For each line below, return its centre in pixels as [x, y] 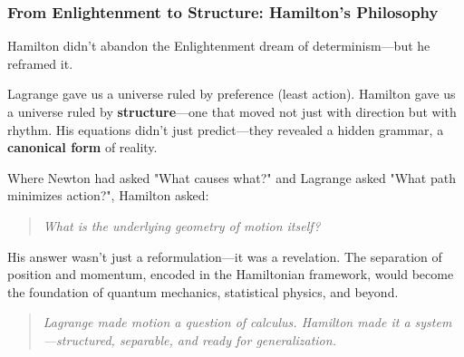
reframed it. [40, 63]
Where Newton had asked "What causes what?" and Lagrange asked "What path [232, 177]
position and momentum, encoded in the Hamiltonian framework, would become [231, 274]
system [433, 322]
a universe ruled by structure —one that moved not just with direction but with [232, 111]
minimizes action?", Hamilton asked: [108, 195]
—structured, [79, 339]
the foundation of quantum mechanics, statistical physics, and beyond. [203, 291]
